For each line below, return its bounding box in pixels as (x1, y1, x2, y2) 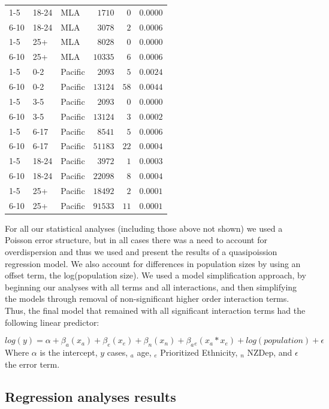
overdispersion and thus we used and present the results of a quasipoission (5, 246, 277, 257)
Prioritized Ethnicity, (160, 346, 238, 358)
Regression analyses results (5, 387, 176, 405)
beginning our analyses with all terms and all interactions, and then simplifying (5, 280, 297, 293)
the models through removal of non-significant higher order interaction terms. (5, 292, 289, 305)
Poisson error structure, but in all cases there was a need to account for (5, 234, 268, 246)
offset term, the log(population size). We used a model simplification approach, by (5, 269, 306, 281)
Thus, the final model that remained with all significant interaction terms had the (5, 304, 306, 316)
